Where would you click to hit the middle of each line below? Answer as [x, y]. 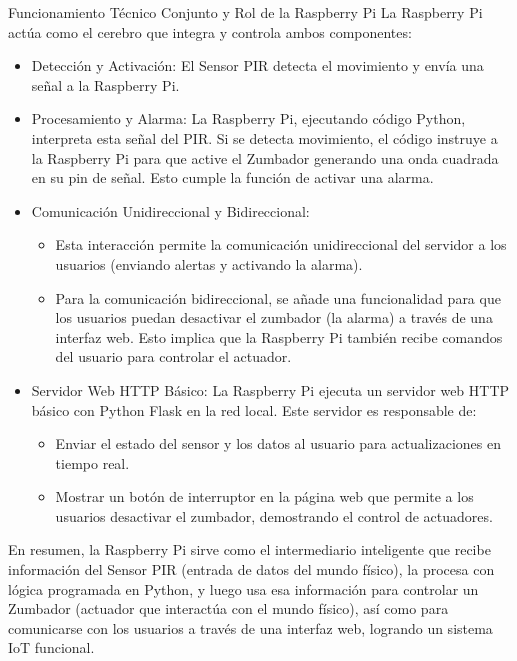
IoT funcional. [51, 647]
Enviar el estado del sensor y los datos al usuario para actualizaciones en [278, 443]
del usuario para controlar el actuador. [173, 356]
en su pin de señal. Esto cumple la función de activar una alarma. [232, 177]
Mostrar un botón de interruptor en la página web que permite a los [264, 496]
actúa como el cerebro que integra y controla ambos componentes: [210, 31]
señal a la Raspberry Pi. [105, 84]
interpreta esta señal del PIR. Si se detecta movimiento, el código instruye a [264, 137]
